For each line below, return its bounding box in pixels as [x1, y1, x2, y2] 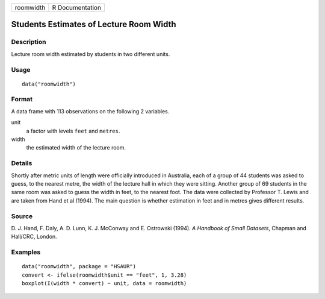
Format [11, 95, 33, 104]
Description [11, 38, 46, 46]
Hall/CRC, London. [11, 233, 57, 241]
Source [11, 212, 33, 220]
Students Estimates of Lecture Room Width [11, 19, 177, 30]
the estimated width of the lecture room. [26, 144, 126, 151]
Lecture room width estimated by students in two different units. [11, 50, 170, 57]
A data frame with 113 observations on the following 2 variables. [11, 107, 170, 115]
